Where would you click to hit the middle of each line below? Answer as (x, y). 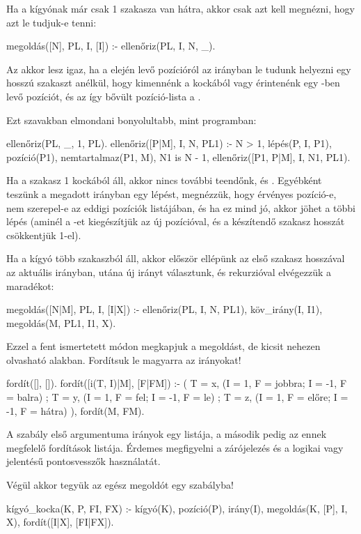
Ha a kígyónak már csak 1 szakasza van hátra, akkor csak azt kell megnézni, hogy (180, 8)
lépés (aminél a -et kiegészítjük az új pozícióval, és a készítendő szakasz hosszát (176, 221)
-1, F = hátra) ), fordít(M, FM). (75, 410)
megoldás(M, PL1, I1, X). (61, 322)
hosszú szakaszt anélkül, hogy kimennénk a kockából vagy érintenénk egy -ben (173, 83)
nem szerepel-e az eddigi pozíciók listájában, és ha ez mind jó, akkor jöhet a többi (181, 207)
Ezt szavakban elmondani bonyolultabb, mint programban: (131, 120)
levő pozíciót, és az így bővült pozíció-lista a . (104, 96)
